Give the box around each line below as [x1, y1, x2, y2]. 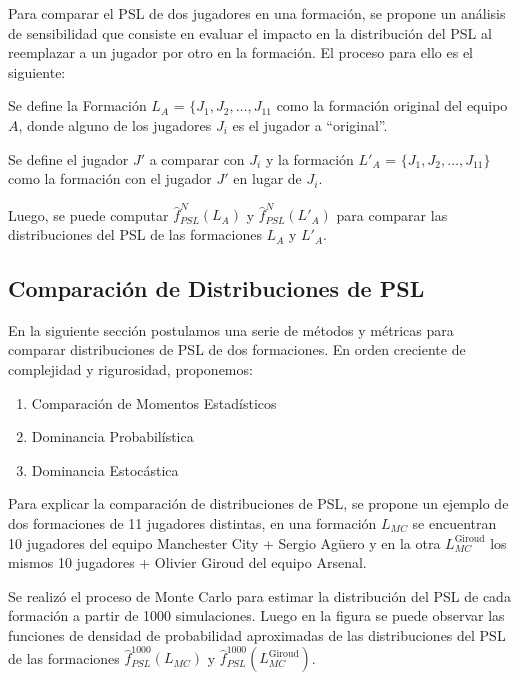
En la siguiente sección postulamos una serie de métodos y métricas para [8, 319, 454, 340]
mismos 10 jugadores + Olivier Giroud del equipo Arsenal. [8, 552, 367, 573]
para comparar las [336, 204, 448, 225]
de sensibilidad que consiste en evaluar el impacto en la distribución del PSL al [8, 22, 492, 43]
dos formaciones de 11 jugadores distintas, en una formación [8, 513, 377, 534]
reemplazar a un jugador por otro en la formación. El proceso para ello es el [8, 42, 473, 63]
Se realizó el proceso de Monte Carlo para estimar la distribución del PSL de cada [8, 585, 511, 606]
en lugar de [233, 168, 302, 189]
